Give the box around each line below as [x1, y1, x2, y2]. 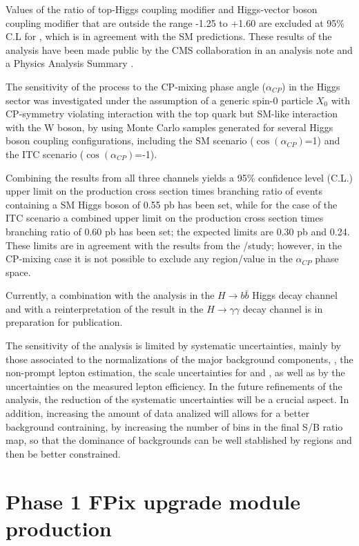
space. [6, 264, 31, 279]
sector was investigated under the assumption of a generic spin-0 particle [6, 92, 313, 107]
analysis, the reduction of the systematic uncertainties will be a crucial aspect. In [6, 392, 349, 407]
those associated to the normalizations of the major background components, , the [6, 351, 353, 366]
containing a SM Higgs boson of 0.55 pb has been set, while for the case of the [6, 197, 338, 211]
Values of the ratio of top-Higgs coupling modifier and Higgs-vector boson [6, 2, 318, 16]
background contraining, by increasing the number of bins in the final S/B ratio [6, 419, 343, 433]
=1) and [304, 133, 340, 148]
